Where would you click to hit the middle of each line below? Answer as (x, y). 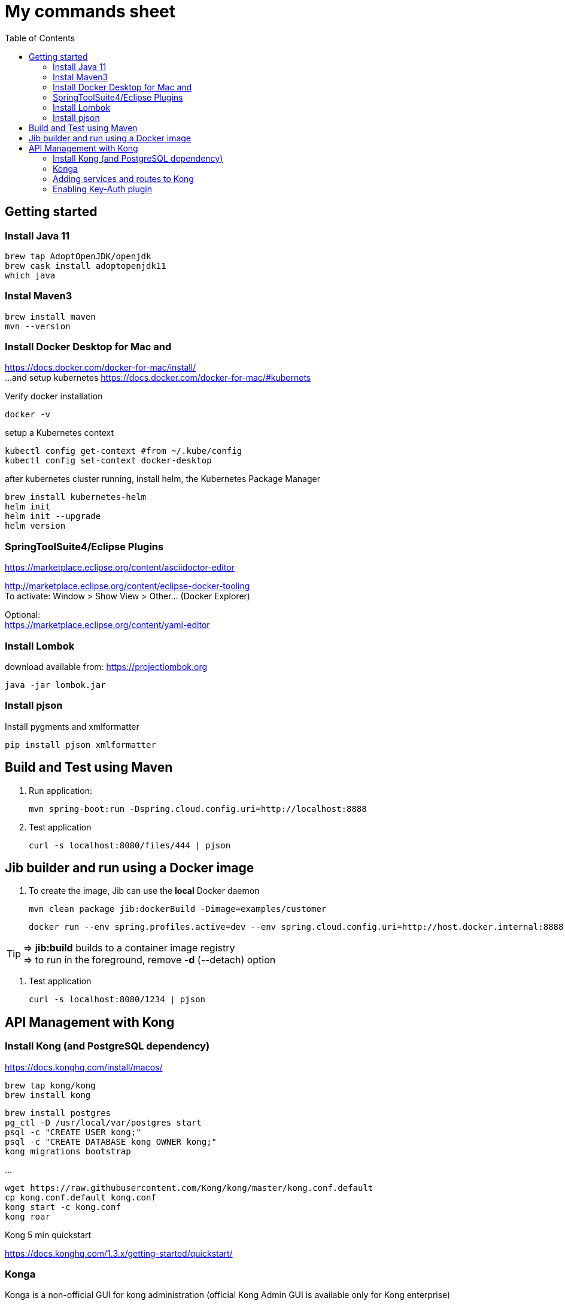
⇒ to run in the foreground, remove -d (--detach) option (150, 960)
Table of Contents (40, 38)
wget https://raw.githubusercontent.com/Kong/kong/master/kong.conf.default (189, 1188)
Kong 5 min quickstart (48, 1235)
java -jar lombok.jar (55, 685)
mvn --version (38, 326)
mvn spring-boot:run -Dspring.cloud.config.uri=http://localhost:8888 (198, 809)
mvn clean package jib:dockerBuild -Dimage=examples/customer (178, 909)
